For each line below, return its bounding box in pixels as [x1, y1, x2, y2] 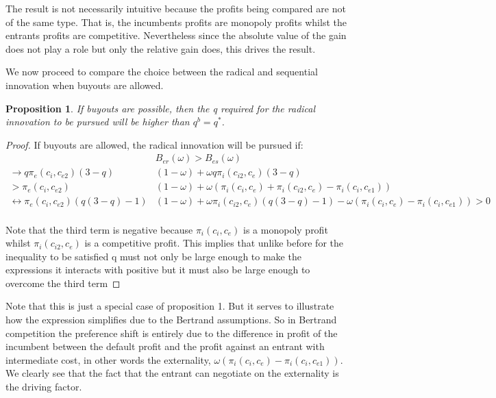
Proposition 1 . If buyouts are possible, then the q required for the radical [5, 101, 316, 115]
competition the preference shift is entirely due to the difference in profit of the [5, 325, 338, 340]
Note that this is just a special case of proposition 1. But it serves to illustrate [5, 299, 334, 313]
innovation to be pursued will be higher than [5, 114, 190, 129]
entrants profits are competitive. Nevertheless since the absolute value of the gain [5, 28, 347, 42]
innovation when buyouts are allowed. [5, 77, 164, 92]
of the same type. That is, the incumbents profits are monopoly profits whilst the [5, 14, 347, 29]
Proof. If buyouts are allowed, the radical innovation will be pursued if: [5, 137, 303, 151]
